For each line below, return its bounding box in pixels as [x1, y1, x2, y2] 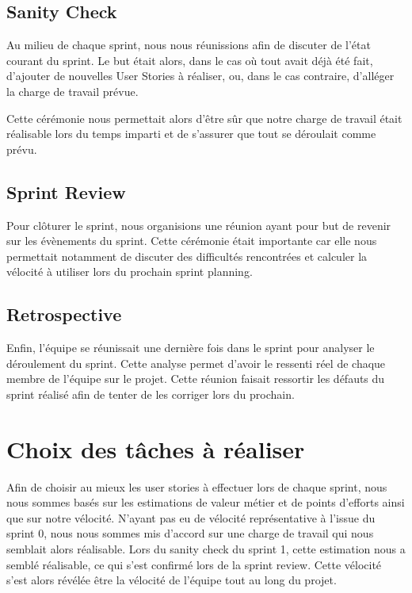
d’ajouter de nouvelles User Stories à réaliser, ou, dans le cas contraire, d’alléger [6, 67, 395, 84]
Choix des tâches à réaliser [6, 432, 305, 465]
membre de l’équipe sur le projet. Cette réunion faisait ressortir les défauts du [6, 370, 385, 387]
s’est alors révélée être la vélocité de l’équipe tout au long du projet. [6, 572, 337, 588]
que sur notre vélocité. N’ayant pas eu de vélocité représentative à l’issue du [6, 509, 376, 526]
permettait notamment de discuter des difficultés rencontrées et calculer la [6, 247, 368, 264]
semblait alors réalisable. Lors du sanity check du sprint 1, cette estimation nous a [6, 541, 406, 557]
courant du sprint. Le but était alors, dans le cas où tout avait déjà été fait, [6, 52, 373, 68]
